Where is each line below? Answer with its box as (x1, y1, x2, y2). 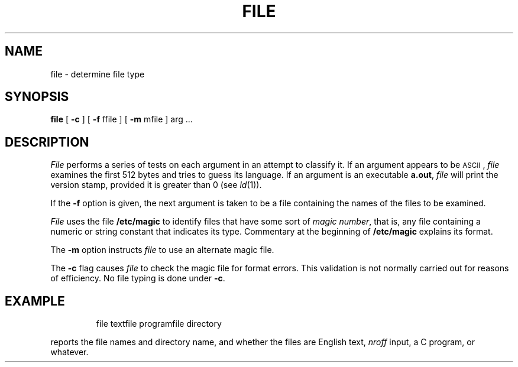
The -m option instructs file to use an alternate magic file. (50, 245, 274, 255)
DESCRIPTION (5, 134, 89, 150)
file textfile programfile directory (96, 319, 222, 329)
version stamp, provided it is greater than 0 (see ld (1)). (50, 180, 262, 190)
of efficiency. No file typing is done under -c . (50, 273, 225, 284)
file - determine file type (50, 69, 145, 79)
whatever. (50, 347, 89, 358)
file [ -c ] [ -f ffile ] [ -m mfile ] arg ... (50, 114, 193, 125)
